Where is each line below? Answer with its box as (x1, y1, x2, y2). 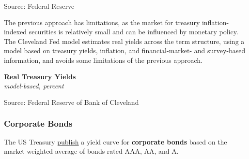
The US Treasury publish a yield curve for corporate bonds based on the (4, 136, 227, 146)
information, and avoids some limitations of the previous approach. (4, 55, 202, 65)
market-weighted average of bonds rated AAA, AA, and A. (4, 146, 179, 156)
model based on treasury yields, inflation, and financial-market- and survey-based (4, 45, 246, 56)
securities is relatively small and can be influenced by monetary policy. (29, 27, 238, 37)
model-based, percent (4, 81, 64, 91)
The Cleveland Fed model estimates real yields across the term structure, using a (4, 36, 245, 46)
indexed (4, 27, 27, 37)
